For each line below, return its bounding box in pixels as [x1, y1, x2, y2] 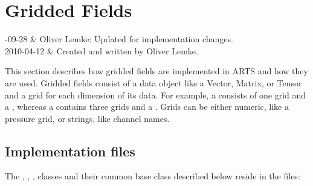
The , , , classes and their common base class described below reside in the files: [5, 170, 300, 182]
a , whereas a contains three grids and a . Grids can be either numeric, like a [5, 100, 289, 113]
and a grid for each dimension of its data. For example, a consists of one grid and [5, 88, 306, 101]
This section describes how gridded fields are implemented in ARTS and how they [5, 65, 308, 77]
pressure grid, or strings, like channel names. [5, 112, 170, 124]
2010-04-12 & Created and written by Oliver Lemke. [5, 44, 198, 57]
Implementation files [5, 141, 135, 160]
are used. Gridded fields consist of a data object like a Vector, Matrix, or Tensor [5, 76, 302, 89]
